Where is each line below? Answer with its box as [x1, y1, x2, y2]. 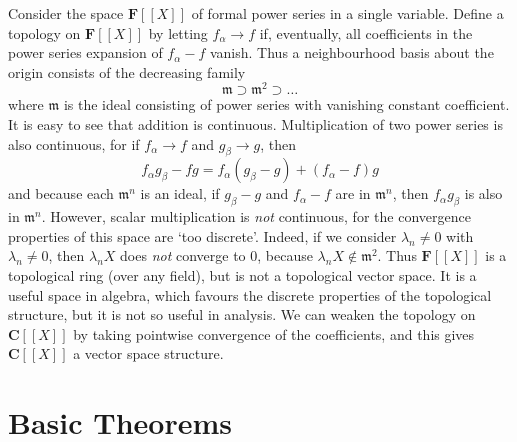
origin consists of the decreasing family [8, 61, 246, 82]
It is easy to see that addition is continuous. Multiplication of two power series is [8, 114, 503, 135]
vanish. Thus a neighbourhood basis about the [209, 42, 494, 63]
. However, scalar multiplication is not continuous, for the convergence [41, 206, 471, 227]
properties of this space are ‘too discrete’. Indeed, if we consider [8, 225, 397, 246]
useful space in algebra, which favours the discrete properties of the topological [8, 284, 492, 305]
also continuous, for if [8, 133, 140, 154]
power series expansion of [8, 42, 163, 63]
